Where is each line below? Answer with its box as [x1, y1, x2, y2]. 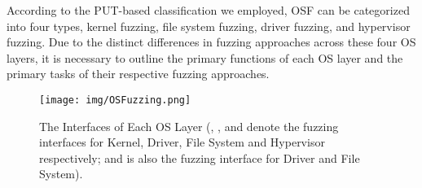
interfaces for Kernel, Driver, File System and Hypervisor [39, 133, 325, 151]
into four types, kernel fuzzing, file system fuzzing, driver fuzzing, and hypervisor [7, 17, 411, 34]
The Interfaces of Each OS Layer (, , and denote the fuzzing [39, 117, 339, 134]
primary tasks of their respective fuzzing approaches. [7, 65, 270, 82]
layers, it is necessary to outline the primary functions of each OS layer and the [7, 49, 403, 66]
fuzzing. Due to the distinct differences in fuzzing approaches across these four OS [7, 33, 416, 50]
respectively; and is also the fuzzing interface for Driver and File [39, 149, 360, 166]
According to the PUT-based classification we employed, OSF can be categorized [7, 2, 410, 18]
